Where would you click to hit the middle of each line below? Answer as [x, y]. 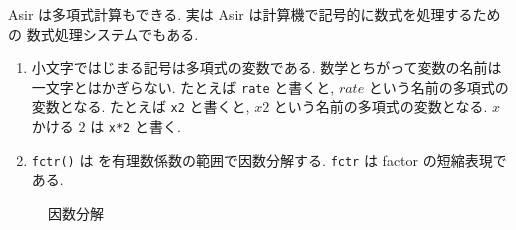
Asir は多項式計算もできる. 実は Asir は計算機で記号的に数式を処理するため [254, 14]
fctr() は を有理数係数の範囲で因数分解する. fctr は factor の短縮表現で [269, 159]
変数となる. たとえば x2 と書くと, [140, 106]
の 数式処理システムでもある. [103, 33]
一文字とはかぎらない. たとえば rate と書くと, [183, 86]
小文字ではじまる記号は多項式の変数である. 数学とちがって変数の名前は [266, 67]
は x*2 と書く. [135, 126]
